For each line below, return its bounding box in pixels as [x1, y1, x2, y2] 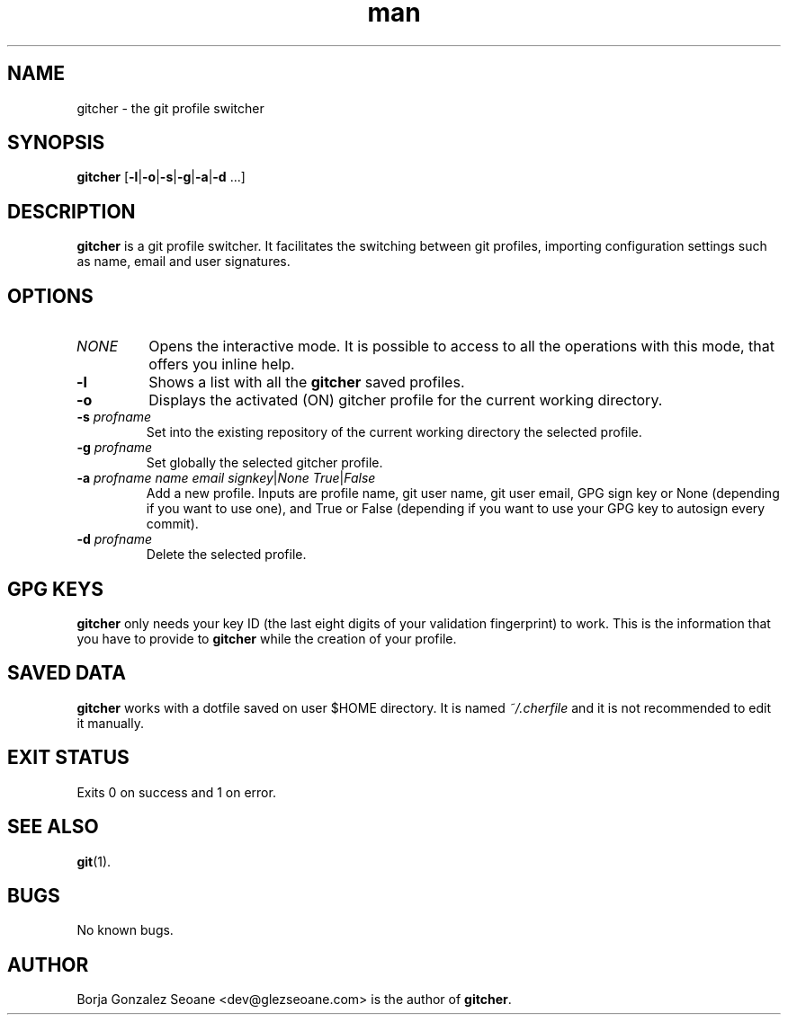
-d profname [76, 531, 153, 547]
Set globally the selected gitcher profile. [146, 455, 383, 471]
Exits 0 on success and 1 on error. [76, 784, 276, 800]
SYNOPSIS [7, 131, 105, 155]
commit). [146, 516, 199, 532]
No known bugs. [76, 922, 174, 938]
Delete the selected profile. [146, 547, 307, 563]
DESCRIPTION [7, 200, 136, 223]
